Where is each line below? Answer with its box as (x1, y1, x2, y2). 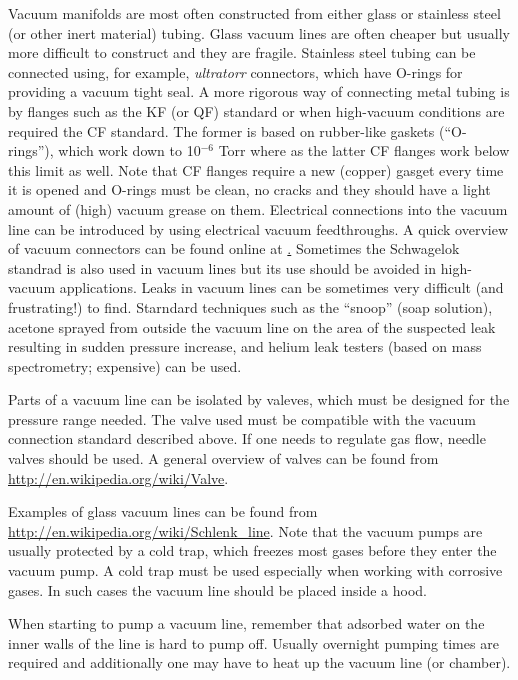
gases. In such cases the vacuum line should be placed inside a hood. (8, 579, 427, 600)
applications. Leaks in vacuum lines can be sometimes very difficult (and (59, 277, 504, 298)
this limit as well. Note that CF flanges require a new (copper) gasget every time (8, 159, 504, 180)
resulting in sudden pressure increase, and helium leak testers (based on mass (8, 336, 482, 357)
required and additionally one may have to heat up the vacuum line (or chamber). (8, 652, 511, 673)
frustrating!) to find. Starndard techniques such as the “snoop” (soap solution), (8, 296, 493, 317)
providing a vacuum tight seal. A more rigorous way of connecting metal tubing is (8, 81, 510, 102)
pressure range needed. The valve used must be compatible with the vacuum (8, 408, 476, 429)
